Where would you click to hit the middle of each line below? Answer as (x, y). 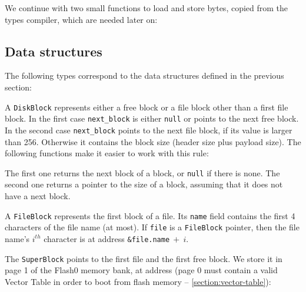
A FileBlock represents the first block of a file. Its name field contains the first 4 (150, 215)
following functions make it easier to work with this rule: (107, 153)
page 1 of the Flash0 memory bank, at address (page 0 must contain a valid (141, 270)
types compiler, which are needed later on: (81, 19)
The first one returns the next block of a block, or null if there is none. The (142, 172)
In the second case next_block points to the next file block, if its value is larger (149, 130)
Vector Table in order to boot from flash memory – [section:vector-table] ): (138, 281)
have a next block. (38, 195)
